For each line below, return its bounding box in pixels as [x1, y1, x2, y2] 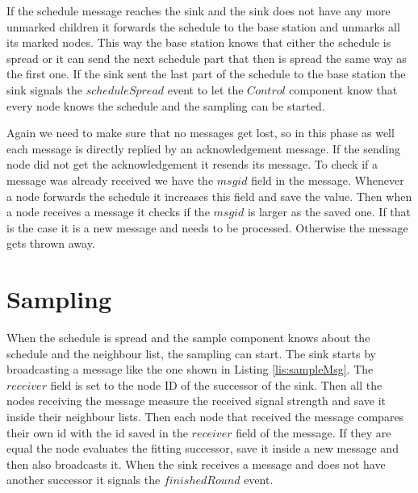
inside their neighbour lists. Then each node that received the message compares [6, 408, 404, 424]
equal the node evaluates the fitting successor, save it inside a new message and [6, 440, 399, 457]
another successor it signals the [6, 471, 161, 488]
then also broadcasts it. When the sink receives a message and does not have [6, 455, 386, 472]
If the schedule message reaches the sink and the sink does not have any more [6, 2, 391, 19]
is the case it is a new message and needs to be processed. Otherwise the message [6, 219, 408, 236]
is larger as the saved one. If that [247, 203, 412, 220]
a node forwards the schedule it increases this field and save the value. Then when [6, 187, 412, 204]
